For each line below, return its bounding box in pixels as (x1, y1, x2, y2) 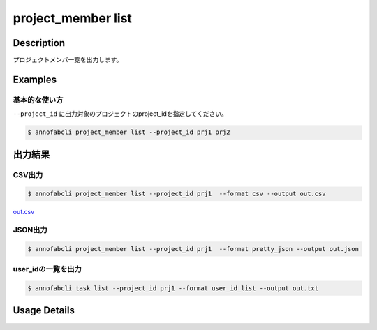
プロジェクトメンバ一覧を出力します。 (13, 56, 123, 64)
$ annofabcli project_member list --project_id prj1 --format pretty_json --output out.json (27, 245, 360, 253)
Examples (13, 73, 57, 85)
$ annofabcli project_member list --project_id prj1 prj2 (27, 128, 230, 136)
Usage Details (13, 304, 75, 317)
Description (13, 37, 66, 49)
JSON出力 (13, 225, 48, 235)
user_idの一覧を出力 (13, 264, 82, 274)
